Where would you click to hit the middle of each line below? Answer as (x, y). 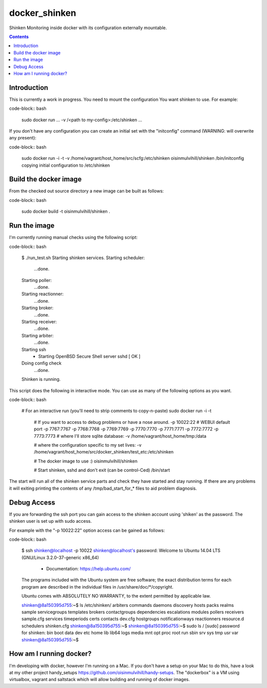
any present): (23, 138)
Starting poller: (37, 280)
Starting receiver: (39, 322)
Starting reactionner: (43, 294)
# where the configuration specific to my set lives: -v (88, 445)
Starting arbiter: (38, 335)
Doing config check (42, 363)
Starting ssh (34, 349)
